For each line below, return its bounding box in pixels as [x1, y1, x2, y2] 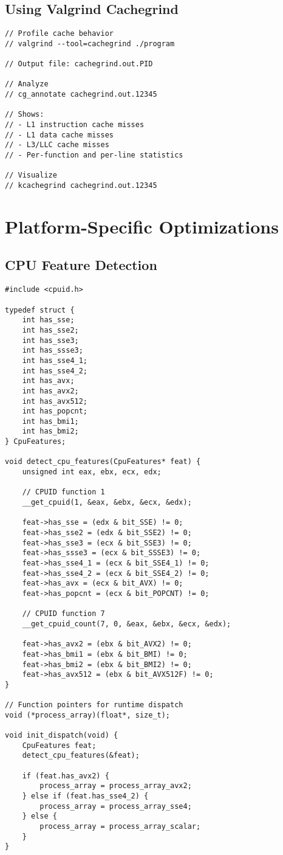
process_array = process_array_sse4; [39, 801, 192, 811]
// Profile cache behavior [5, 29, 114, 38]
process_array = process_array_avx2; [39, 781, 192, 791]
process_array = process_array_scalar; [39, 822, 201, 831]
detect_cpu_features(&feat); [22, 751, 140, 760]
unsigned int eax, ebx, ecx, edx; [22, 468, 162, 477]
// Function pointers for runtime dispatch [5, 701, 183, 710]
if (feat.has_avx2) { [22, 771, 109, 780]
